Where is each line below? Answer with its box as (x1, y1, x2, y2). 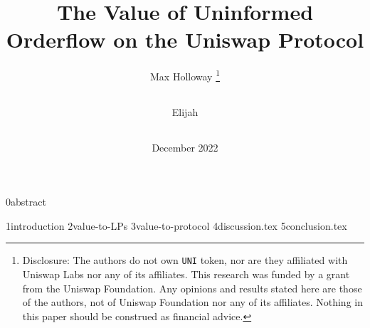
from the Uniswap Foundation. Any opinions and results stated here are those (22, 280, 362, 295)
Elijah (171, 105, 199, 120)
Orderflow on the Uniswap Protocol (6, 25, 364, 54)
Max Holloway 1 (149, 67, 220, 83)
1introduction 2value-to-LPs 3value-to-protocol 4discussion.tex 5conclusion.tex (6, 218, 347, 233)
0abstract (6, 194, 46, 209)
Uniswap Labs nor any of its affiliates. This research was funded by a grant (22, 266, 350, 281)
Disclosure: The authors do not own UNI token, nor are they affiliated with (22, 253, 348, 268)
